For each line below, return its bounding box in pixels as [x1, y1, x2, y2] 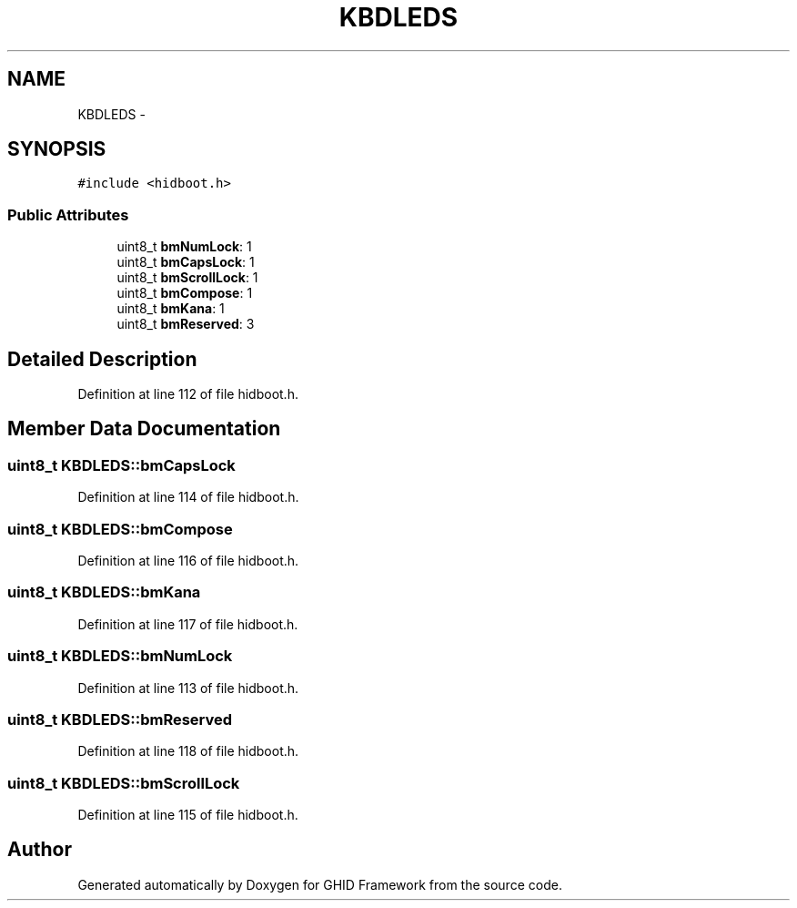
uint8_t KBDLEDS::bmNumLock [7, 647, 233, 666]
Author [7, 838, 72, 862]
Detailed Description [7, 347, 197, 371]
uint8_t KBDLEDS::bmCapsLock [7, 455, 236, 474]
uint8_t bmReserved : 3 [116, 316, 255, 332]
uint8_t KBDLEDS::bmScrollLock [7, 773, 240, 792]
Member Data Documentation [7, 417, 281, 441]
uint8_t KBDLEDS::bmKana [7, 583, 201, 602]
